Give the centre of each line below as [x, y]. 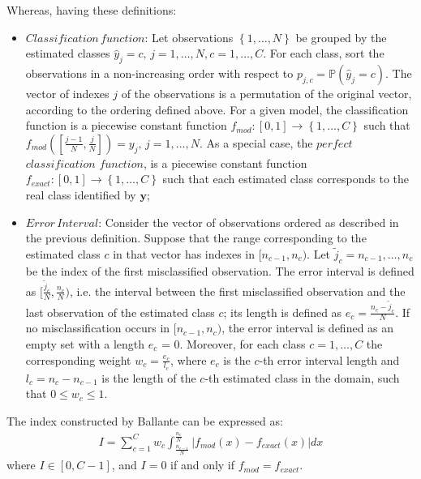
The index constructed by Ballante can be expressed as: [145, 421]
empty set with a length [85, 344]
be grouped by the [341, 37]
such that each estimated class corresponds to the [286, 179]
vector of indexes [67, 93]
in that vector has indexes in [184, 253]
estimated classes [68, 53]
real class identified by [81, 194]
